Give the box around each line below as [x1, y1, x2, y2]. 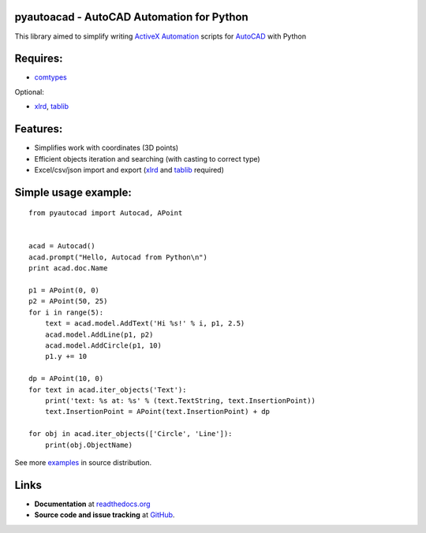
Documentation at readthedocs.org [34, 499, 151, 509]
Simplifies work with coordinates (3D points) [34, 143, 179, 153]
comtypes [34, 73, 67, 82]
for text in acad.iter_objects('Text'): [28, 385, 187, 394]
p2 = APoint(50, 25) [28, 296, 108, 306]
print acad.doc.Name [28, 264, 108, 273]
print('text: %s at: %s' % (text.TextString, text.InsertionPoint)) [44, 396, 316, 405]
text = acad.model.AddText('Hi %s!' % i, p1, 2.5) [44, 319, 245, 328]
